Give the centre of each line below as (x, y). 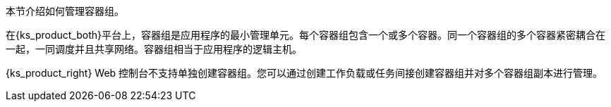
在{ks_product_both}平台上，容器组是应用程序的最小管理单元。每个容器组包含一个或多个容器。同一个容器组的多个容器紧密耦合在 (305, 35)
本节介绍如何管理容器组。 (65, 11)
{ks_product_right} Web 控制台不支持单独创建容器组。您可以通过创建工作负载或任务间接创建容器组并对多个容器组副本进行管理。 (304, 73)
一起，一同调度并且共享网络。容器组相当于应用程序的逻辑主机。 (154, 49)
